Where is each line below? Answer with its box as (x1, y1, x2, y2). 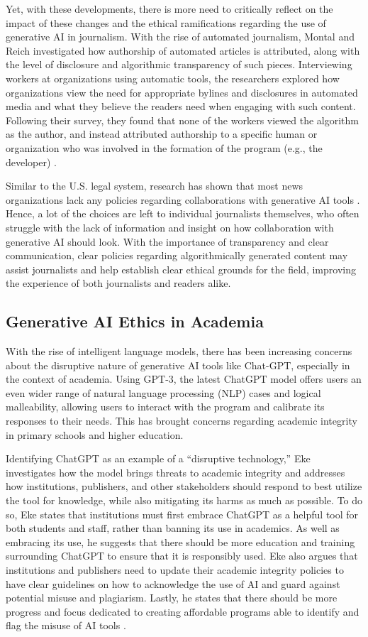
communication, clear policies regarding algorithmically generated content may (6, 248, 348, 263)
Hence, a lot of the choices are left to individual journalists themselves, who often (6, 206, 359, 221)
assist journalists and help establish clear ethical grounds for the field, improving (6, 261, 356, 276)
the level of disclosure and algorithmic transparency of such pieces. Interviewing (6, 57, 352, 72)
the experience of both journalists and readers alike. (6, 276, 231, 290)
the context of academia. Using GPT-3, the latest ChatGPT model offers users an (6, 371, 362, 386)
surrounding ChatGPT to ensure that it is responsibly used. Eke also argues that (6, 548, 358, 563)
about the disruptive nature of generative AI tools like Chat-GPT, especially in (6, 357, 350, 372)
